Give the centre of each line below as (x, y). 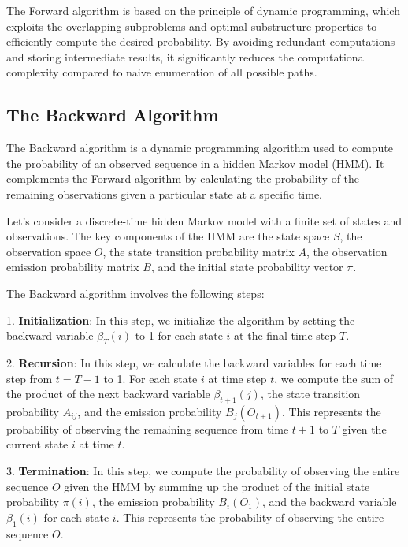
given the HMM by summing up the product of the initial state (217, 486)
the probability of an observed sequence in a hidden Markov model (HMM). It (195, 163)
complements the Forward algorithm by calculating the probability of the (183, 179)
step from (30, 378)
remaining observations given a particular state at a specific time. (165, 193)
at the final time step (285, 335)
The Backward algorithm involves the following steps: (135, 293)
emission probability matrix (73, 267)
